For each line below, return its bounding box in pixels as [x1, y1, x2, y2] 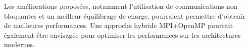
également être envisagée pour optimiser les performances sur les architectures [4, 29, 241, 40]
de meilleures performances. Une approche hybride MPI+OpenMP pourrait [4, 20, 233, 30]
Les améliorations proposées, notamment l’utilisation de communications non [4, 1, 238, 11]
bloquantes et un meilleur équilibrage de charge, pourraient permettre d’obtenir [4, 10, 246, 21]
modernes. [4, 39, 35, 50]
